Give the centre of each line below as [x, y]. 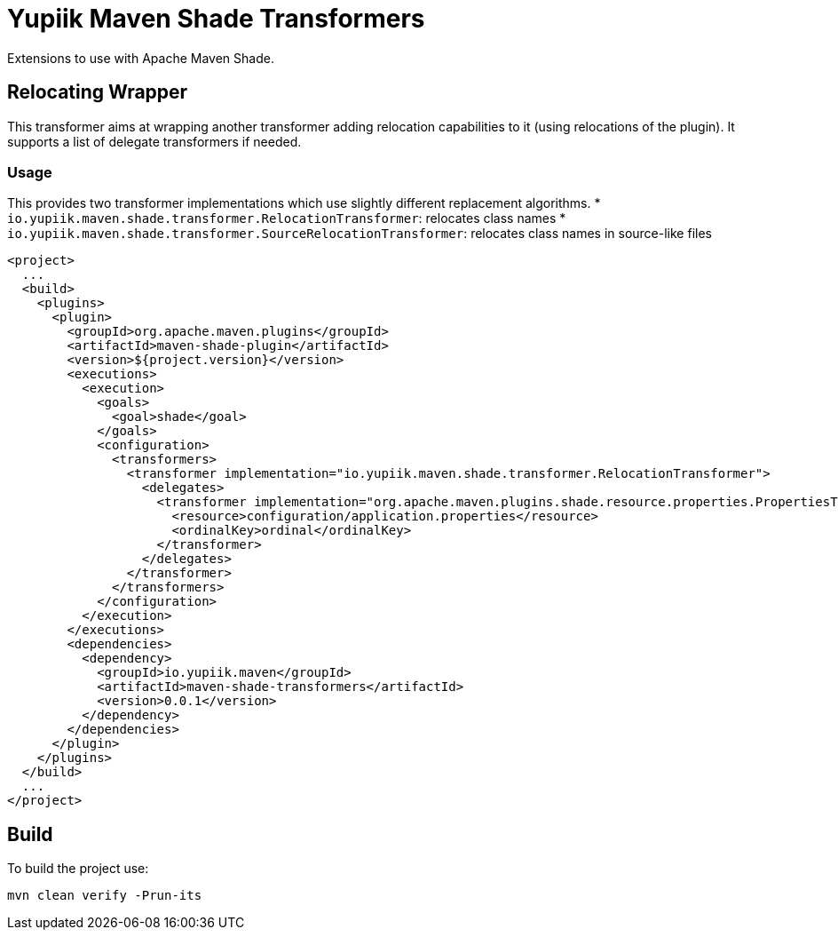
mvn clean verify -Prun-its [105, 896]
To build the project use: [78, 869]
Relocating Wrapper [98, 92]
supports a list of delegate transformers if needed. [154, 141]
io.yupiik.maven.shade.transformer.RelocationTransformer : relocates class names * [287, 218]
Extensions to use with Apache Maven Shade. [141, 58]
